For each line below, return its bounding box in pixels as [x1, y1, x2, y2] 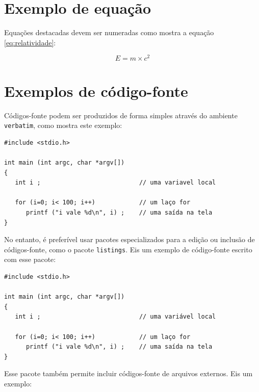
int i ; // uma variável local [15, 313, 216, 321]
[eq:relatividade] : [4, 37, 56, 47]
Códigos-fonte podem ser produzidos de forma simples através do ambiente [4, 110, 238, 120]
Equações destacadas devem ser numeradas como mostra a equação [4, 27, 214, 38]
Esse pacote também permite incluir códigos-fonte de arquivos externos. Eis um [4, 368, 253, 379]
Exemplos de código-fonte [4, 80, 188, 101]
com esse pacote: [4, 254, 56, 265]
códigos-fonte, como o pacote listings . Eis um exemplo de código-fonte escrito [4, 244, 252, 254]
